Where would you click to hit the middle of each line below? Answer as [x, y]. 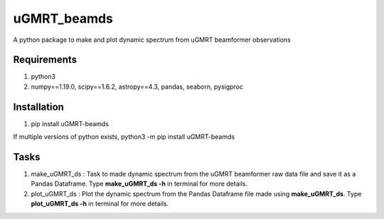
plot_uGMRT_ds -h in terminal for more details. [100, 204]
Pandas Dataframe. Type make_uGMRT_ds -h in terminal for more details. [139, 184]
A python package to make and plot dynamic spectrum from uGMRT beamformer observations [152, 40]
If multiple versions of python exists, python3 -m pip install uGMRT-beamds [124, 137]
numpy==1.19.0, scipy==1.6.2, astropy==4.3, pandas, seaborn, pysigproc [137, 86]
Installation [38, 107]
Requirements [45, 60]
